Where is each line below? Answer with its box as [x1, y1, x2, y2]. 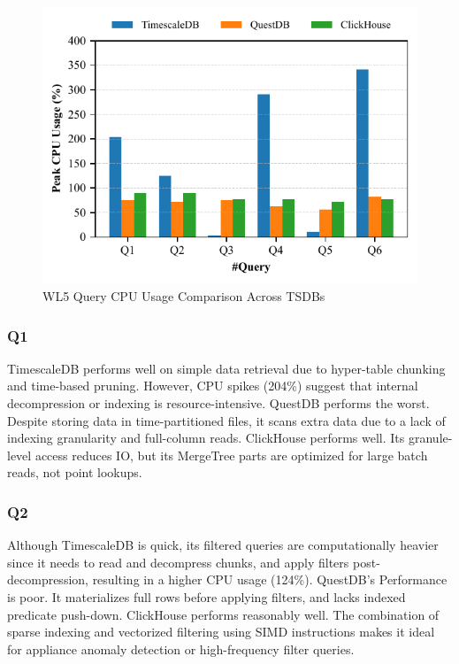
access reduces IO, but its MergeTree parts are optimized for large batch [34, 445, 428, 464]
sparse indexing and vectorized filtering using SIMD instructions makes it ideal [7, 622, 435, 641]
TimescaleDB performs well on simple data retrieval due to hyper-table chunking [7, 359, 446, 377]
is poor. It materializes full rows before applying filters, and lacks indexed [7, 587, 406, 606]
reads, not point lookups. [7, 463, 142, 482]
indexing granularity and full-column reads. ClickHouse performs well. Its [7, 429, 405, 447]
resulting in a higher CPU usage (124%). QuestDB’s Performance [92, 570, 448, 589]
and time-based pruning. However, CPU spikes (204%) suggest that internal [7, 376, 418, 395]
